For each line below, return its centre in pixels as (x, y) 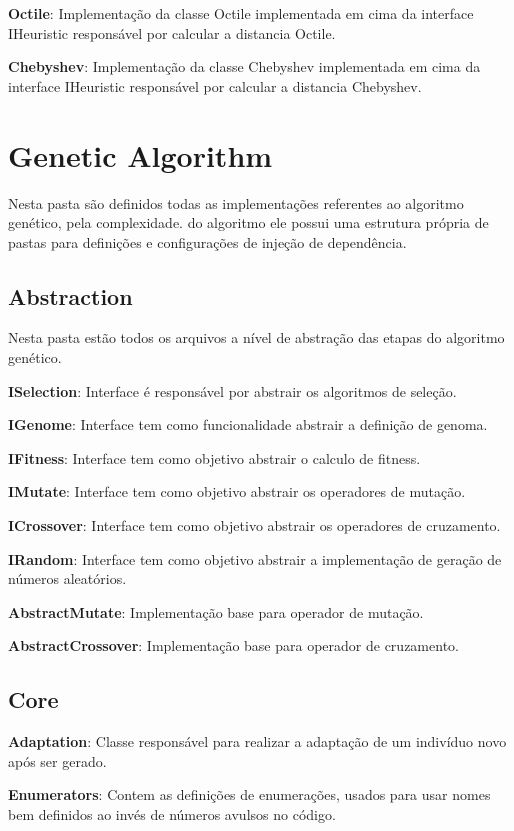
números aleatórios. (67, 578)
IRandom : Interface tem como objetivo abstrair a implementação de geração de (255, 558)
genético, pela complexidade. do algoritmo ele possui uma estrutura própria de (248, 222)
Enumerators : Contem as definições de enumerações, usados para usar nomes (249, 794)
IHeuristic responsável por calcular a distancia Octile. (172, 32)
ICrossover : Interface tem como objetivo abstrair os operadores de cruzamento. (254, 525)
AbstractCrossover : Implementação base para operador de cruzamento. (233, 645)
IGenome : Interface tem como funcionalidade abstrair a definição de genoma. (248, 424)
